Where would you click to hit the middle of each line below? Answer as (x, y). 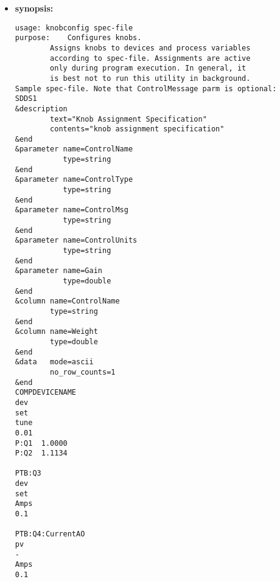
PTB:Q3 (28, 473)
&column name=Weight (56, 332)
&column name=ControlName (67, 301)
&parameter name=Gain (58, 271)
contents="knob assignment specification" (137, 129)
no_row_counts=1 (83, 372)
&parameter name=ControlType (74, 180)
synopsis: (34, 8)
